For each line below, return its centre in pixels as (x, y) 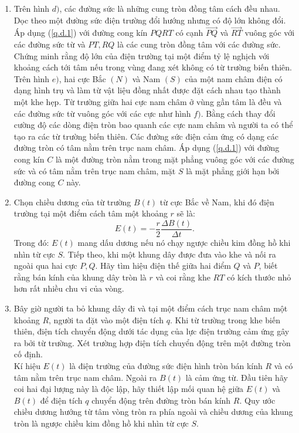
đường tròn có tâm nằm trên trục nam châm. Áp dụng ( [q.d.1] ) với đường (147, 148)
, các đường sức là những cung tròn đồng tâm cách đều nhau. (170, 8)
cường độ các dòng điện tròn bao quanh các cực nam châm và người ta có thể (153, 125)
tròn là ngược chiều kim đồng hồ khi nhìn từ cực (101, 423)
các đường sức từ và (50, 44)
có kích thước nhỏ (259, 277)
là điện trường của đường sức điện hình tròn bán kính (166, 365)
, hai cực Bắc (82, 78)
